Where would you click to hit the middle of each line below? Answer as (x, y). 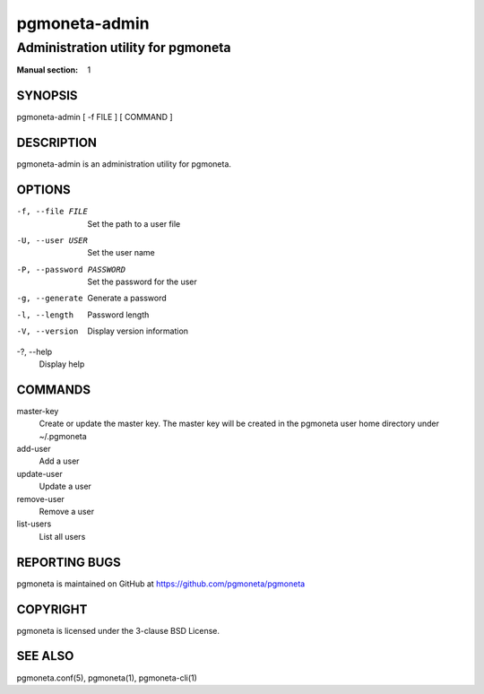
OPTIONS (43, 190)
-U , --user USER (52, 240)
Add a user (59, 461)
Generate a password (127, 298)
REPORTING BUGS (69, 562)
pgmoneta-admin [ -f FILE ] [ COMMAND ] (95, 117)
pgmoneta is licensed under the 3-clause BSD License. (118, 630)
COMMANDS (54, 390)
